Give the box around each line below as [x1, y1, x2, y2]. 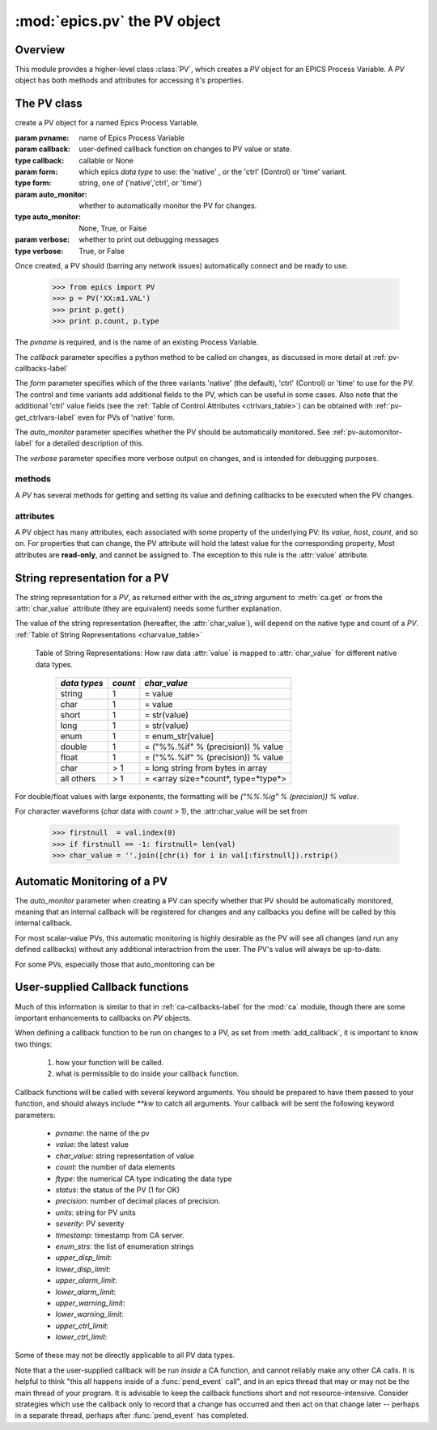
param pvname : [15, 133, 70, 142]
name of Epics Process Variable [78, 133, 185, 142]
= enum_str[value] [144, 730, 214, 742]
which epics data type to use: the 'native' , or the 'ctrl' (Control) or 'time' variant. [78, 167, 347, 176]
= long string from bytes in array [144, 763, 268, 774]
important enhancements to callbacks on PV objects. [15, 1013, 192, 1022]
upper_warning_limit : [55, 1298, 125, 1308]
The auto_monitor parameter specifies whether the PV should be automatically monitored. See [15, 427, 331, 437]
